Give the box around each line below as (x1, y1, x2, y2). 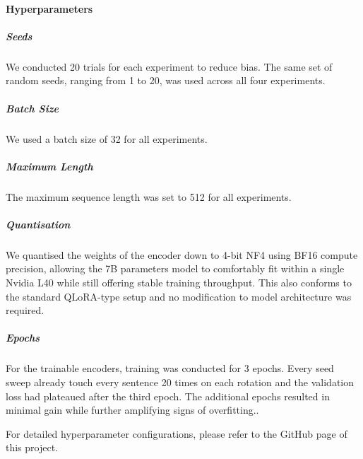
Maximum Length (6, 158, 93, 173)
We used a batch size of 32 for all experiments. (6, 131, 208, 146)
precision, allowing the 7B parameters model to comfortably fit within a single (6, 261, 345, 276)
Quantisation (6, 216, 71, 231)
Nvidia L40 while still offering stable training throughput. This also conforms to (6, 275, 352, 289)
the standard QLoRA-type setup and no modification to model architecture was (6, 289, 352, 303)
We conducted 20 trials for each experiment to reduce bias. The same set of (6, 59, 333, 74)
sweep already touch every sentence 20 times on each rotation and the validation (6, 374, 355, 389)
